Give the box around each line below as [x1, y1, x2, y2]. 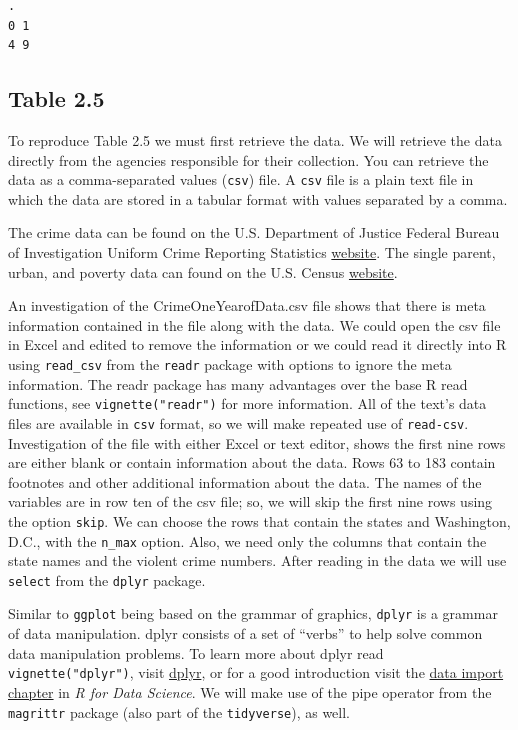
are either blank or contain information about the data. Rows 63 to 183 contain [8, 452, 496, 473]
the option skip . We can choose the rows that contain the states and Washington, [8, 510, 511, 531]
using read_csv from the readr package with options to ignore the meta [8, 353, 452, 374]
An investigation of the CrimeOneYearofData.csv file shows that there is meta [8, 295, 486, 316]
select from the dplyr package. [8, 569, 206, 590]
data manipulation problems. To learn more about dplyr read [8, 642, 384, 663]
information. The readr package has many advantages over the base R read [8, 373, 468, 394]
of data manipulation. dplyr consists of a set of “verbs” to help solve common [8, 623, 483, 644]
